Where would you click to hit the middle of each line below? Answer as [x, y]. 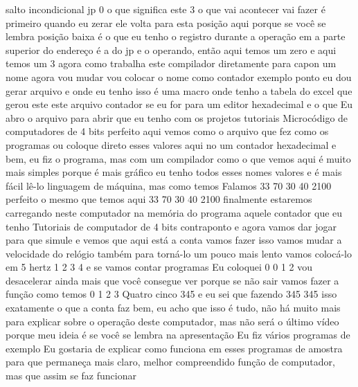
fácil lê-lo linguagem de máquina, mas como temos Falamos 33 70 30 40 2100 [169, 185]
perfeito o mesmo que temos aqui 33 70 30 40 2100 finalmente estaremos [159, 199]
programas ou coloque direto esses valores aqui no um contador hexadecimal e [171, 144]
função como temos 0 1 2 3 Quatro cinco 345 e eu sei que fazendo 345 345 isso [171, 294]
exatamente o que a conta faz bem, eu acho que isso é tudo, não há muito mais [173, 308]
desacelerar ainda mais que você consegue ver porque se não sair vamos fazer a [172, 280]
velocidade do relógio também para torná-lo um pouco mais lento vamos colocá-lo [179, 253]
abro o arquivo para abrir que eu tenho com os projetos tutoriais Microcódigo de [177, 117]
